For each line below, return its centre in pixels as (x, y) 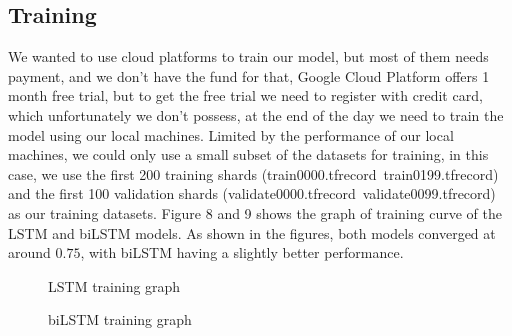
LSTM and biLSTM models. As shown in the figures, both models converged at (252, 232)
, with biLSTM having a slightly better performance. (242, 252)
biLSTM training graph (120, 319)
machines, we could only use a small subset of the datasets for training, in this (248, 154)
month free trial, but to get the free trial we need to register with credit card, (245, 95)
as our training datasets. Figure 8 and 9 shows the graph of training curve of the (255, 212)
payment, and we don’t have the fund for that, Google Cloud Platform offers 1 (249, 75)
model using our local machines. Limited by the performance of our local (231, 134)
